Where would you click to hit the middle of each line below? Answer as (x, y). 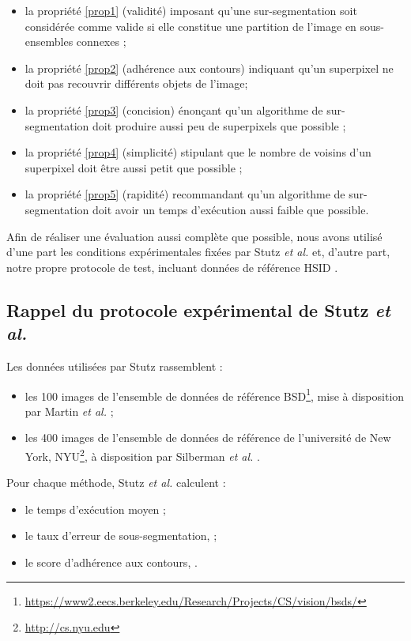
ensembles (49, 41)
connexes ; (101, 41)
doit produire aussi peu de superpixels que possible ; (219, 125)
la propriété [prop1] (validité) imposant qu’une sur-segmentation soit (191, 10)
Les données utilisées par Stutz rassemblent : (115, 366)
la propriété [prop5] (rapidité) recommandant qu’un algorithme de (185, 194)
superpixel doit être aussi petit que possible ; (134, 167)
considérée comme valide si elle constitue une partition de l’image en (190, 26)
